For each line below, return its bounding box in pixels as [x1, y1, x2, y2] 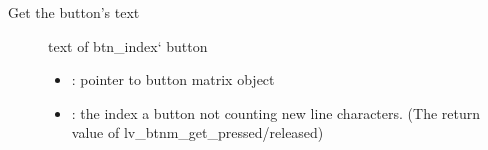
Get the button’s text [8, 2, 140, 22]
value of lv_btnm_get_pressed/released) [71, 122, 324, 143]
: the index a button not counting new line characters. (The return [71, 102, 480, 123]
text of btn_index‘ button [48, 35, 208, 56]
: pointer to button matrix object [71, 69, 275, 90]
